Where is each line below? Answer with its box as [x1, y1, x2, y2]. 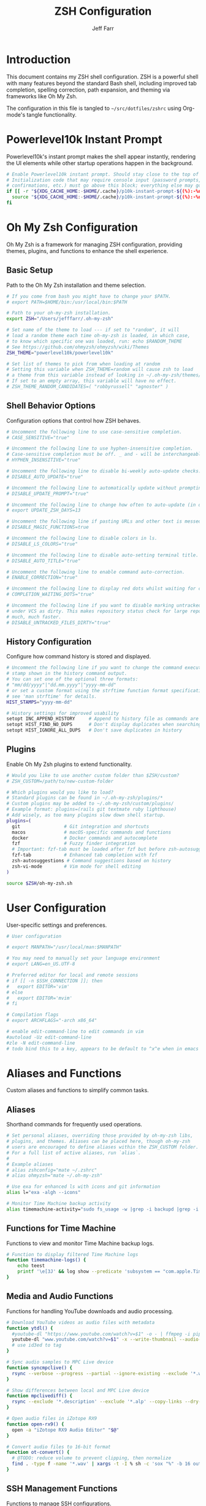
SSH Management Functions [6, 1483, 118, 1494]
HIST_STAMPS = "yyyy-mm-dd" [6, 699, 72, 705]
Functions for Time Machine [6, 1223, 116, 1234]
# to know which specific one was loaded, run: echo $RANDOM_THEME [6, 338, 183, 345]
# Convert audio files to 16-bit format [6, 1443, 112, 1450]
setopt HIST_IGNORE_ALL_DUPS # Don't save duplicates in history [6, 727, 183, 733]
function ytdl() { [6, 1325, 53, 1331]
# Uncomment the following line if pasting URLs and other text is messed [6, 518, 202, 525]
